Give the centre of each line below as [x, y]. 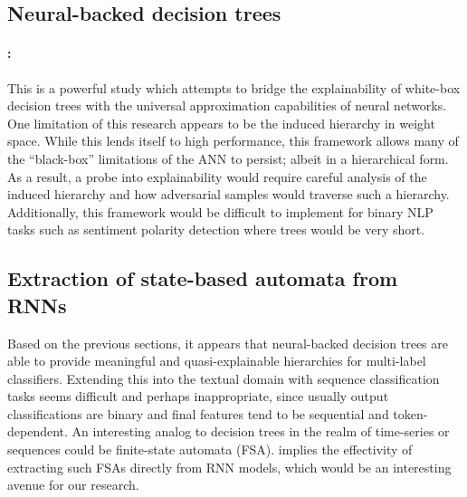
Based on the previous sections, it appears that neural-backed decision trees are [228, 343]
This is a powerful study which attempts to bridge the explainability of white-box [234, 87]
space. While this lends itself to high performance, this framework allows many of [233, 141]
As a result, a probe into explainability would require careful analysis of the [217, 176]
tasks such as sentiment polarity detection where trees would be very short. [216, 229]
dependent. [38, 431]
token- [410, 413]
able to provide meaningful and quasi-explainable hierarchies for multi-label [217, 361]
